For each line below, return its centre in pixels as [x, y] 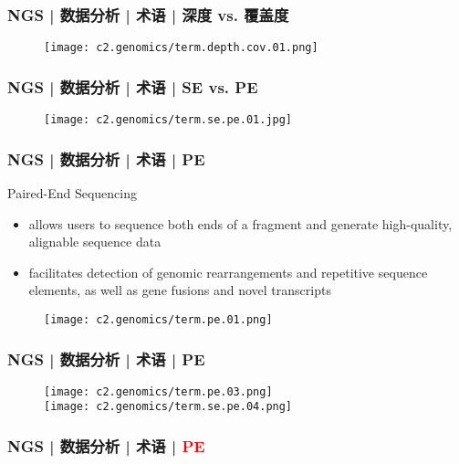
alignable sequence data [95, 242]
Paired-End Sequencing [73, 192]
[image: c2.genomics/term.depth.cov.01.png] [181, 48]
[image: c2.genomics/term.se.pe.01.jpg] [168, 120]
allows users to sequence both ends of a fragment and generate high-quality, [240, 223]
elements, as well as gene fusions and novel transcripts [180, 290]
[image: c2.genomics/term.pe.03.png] [158, 391]
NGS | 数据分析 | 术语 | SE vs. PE [133, 86]
